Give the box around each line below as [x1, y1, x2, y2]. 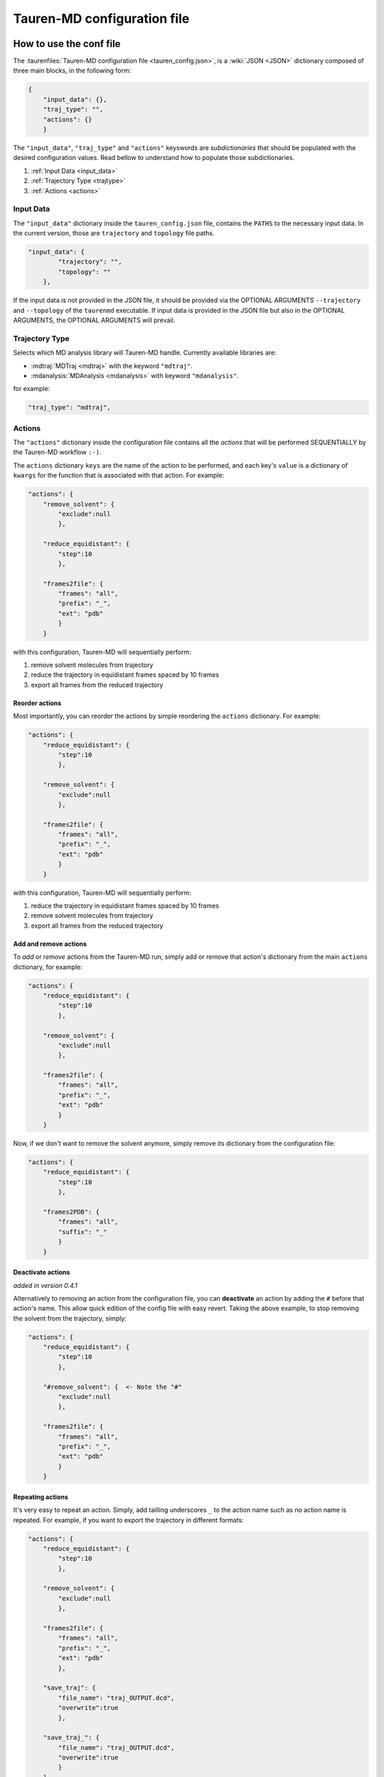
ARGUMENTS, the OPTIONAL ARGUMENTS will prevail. [13, 316, 176, 324]
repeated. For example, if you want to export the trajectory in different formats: [13, 1515, 245, 1524]
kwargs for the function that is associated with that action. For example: [13, 471, 224, 480]
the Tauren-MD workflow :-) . [13, 448, 102, 456]
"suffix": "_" [58, 1228, 107, 1236]
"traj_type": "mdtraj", [28, 404, 112, 412]
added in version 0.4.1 [13, 1281, 78, 1289]
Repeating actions [13, 1493, 69, 1501]
